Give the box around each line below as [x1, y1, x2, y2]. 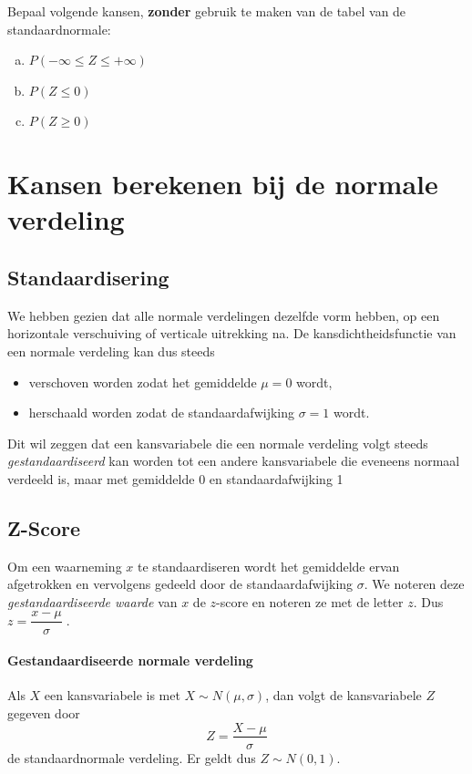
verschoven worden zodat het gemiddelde [28, 372, 257, 391]
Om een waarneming [7, 556, 122, 575]
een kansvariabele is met [44, 686, 180, 705]
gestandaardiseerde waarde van [7, 592, 178, 611]
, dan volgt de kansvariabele [265, 686, 422, 705]
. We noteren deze [364, 574, 465, 593]
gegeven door [7, 703, 80, 722]
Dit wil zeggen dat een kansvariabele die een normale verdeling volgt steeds [7, 433, 428, 452]
